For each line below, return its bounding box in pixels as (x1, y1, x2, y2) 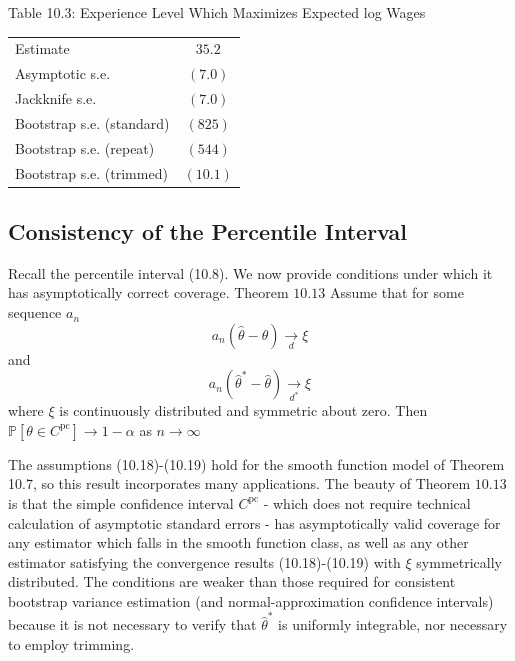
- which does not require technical (263, 492, 471, 513)
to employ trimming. (8, 633, 135, 654)
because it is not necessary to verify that (8, 614, 257, 635)
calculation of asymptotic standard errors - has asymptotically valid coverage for (8, 512, 501, 533)
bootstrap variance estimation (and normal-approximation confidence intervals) (8, 590, 494, 611)
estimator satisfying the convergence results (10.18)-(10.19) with (8, 551, 401, 572)
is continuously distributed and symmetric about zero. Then (59, 400, 428, 421)
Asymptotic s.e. (15, 63, 111, 84)
